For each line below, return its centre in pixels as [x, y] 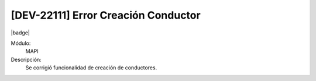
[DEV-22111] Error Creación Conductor [106, 15]
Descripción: [26, 59]
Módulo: [21, 43]
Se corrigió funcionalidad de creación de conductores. [91, 68]
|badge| [20, 33]
